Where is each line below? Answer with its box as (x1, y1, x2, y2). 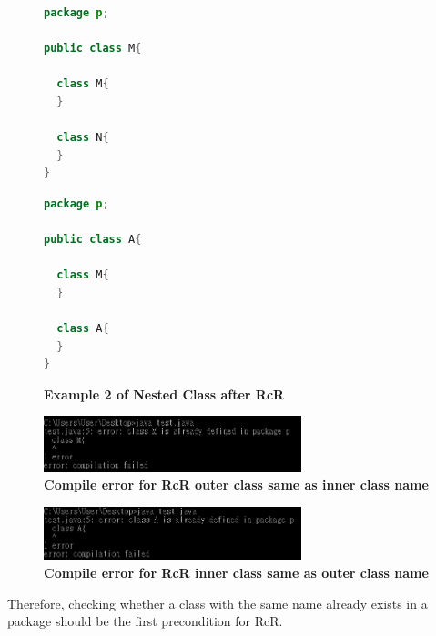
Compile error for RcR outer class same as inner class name (44, 475, 429, 494)
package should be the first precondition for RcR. (7, 611, 283, 631)
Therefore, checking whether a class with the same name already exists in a (7, 593, 428, 612)
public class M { (44, 42, 142, 56)
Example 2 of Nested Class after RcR (44, 384, 285, 403)
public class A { (44, 233, 142, 247)
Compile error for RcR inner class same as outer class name (44, 563, 429, 582)
